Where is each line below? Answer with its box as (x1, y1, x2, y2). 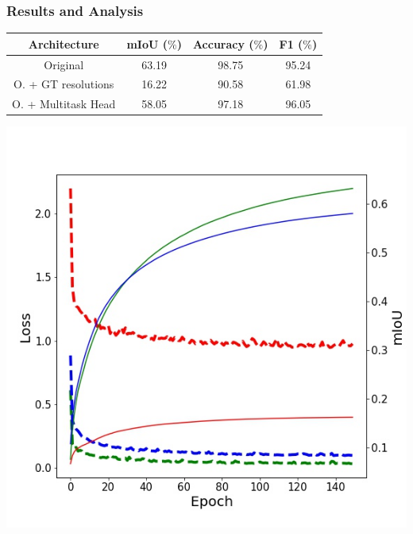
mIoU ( (126, 35, 168, 52)
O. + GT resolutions (14, 76, 114, 92)
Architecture (28, 35, 99, 52)
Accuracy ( (192, 35, 254, 52)
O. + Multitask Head (12, 95, 116, 112)
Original (44, 56, 84, 72)
